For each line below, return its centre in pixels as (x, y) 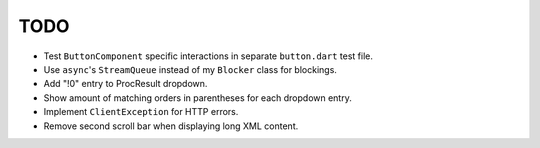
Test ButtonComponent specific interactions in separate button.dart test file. (208, 56)
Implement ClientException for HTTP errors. (141, 112)
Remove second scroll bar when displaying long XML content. (171, 126)
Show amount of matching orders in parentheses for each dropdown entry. (197, 97)
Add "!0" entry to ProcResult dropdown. (125, 84)
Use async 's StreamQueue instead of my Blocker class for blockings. (190, 69)
